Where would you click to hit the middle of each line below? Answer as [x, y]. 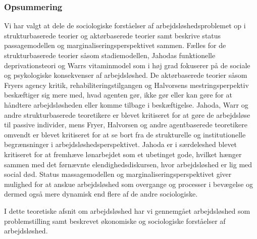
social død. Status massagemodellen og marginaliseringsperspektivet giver [118, 174]
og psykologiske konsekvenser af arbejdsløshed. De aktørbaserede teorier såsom [126, 75]
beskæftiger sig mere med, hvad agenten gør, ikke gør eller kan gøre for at [118, 95]
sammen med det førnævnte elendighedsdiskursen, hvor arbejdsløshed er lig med [128, 164]
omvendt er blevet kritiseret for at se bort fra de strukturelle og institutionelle [125, 134]
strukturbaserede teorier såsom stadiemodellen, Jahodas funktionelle [110, 55]
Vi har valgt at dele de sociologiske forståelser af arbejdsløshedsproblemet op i [125, 26]
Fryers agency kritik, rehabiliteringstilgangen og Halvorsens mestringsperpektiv [126, 85]
